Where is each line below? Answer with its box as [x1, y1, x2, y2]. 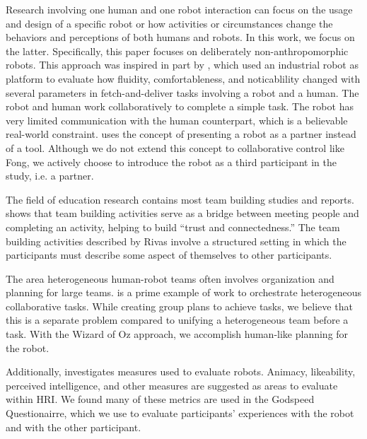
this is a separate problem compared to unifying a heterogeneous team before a [6, 312, 349, 327]
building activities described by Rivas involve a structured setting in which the [6, 233, 346, 248]
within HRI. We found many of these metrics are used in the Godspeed [6, 392, 315, 406]
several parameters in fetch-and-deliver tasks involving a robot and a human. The [6, 85, 359, 100]
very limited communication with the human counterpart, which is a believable [6, 112, 348, 127]
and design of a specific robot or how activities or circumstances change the [6, 16, 333, 30]
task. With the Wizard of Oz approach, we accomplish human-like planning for [6, 327, 349, 341]
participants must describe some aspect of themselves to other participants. [6, 247, 332, 262]
